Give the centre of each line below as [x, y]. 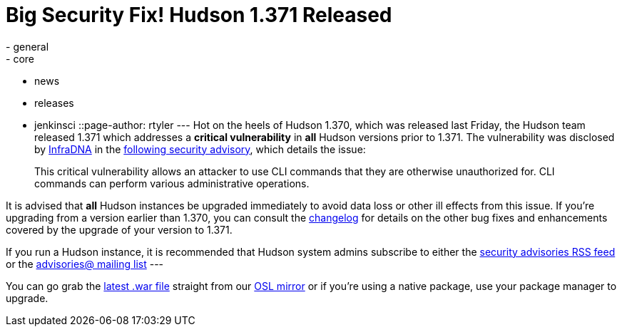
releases [54, 103]
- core [20, 58]
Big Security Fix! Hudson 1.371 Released [199, 15]
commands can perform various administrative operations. [172, 183]
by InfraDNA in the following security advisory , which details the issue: [200, 149]
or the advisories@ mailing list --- [85, 264]
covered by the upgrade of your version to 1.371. [119, 229]
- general [27, 46]
